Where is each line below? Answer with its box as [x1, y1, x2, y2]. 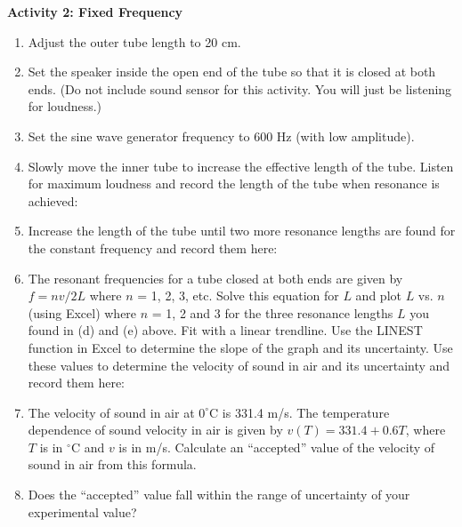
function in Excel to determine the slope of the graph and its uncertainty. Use [28, 338, 453, 356]
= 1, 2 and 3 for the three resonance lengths [151, 303, 393, 322]
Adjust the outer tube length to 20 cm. [28, 32, 241, 51]
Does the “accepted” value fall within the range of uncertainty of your [28, 485, 410, 504]
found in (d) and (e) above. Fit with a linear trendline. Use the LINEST [28, 321, 423, 339]
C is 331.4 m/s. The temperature [209, 403, 390, 421]
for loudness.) [28, 97, 102, 116]
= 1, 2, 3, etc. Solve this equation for [137, 286, 339, 305]
